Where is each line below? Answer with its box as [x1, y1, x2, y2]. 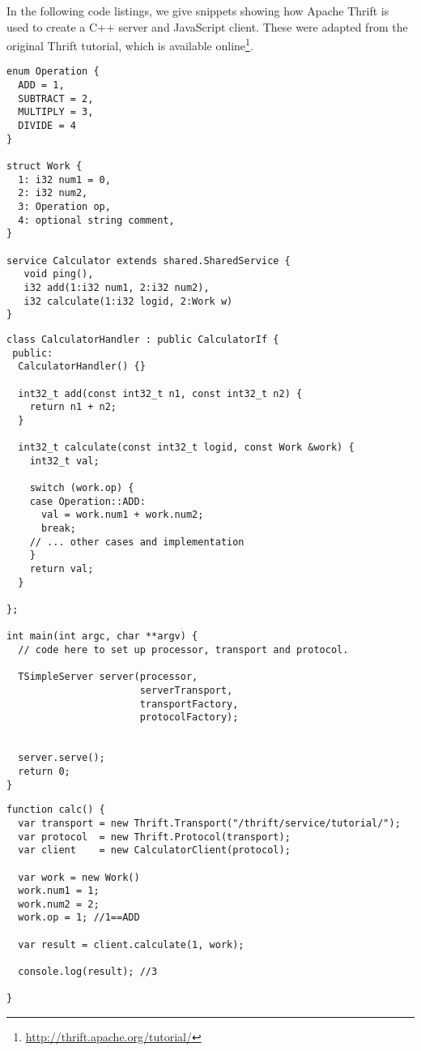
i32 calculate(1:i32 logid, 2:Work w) [23, 295, 233, 307]
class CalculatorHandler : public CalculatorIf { [6, 333, 279, 345]
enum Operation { [6, 66, 100, 78]
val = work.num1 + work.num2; [40, 509, 204, 521]
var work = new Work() [18, 871, 140, 883]
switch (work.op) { [29, 482, 134, 494]
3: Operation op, [18, 201, 111, 212]
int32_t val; [29, 455, 100, 467]
